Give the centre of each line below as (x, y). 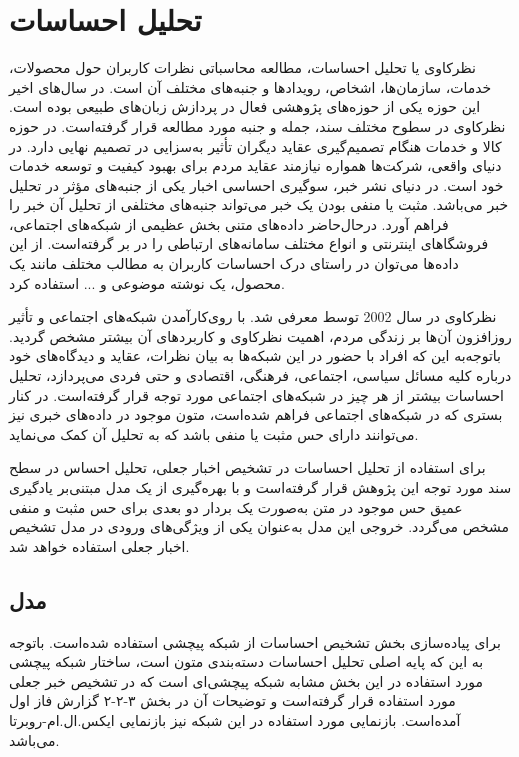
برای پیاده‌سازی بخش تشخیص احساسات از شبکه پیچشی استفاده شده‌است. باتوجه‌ (255, 641)
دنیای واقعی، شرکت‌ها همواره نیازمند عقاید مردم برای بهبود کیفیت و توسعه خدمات (255, 165)
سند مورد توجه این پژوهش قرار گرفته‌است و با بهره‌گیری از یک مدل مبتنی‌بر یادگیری (260, 487)
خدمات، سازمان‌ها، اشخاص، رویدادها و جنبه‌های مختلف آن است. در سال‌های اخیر (250, 86)
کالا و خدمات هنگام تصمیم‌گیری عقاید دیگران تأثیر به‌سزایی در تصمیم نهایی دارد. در (255, 145)
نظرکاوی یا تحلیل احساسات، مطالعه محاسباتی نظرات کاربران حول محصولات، (242, 67)
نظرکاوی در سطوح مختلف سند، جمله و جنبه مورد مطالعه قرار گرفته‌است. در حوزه (257, 125)
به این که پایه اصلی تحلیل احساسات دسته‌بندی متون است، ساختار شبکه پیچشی (246, 661)
